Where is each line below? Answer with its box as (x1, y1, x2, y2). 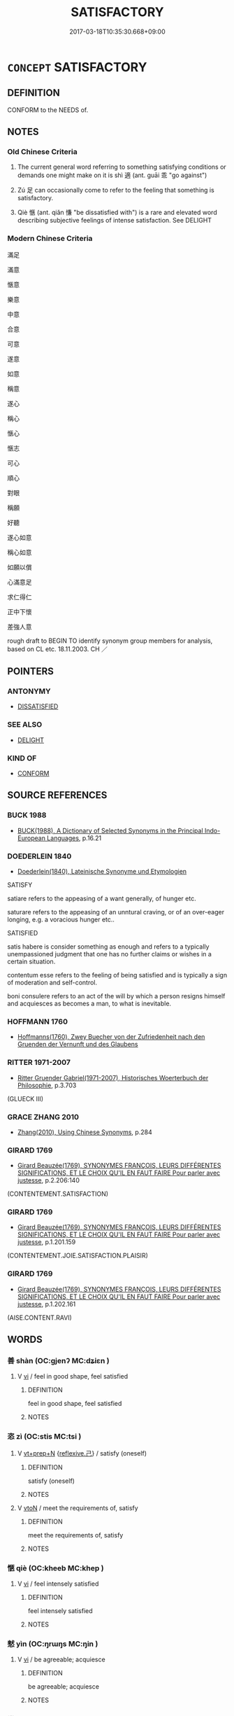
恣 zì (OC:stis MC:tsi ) (7, 1432, 82, 1442)
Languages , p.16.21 (46, 834, 102, 842)
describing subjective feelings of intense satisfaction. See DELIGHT (17, 216, 212, 225)
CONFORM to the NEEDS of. (7, 106, 89, 114)
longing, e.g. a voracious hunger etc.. (7, 915, 115, 923)
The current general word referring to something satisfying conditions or (17, 162, 227, 172)
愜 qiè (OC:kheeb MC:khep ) (7, 1563, 104, 1572)
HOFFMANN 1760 (7, 1017, 68, 1026)
